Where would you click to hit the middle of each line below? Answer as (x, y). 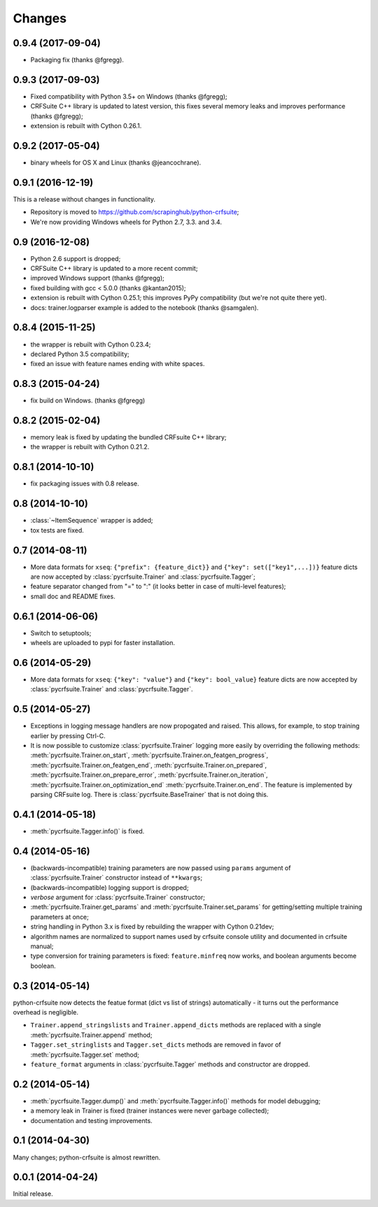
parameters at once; (59, 917)
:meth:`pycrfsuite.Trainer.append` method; (91, 1035)
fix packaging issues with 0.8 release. (85, 483)
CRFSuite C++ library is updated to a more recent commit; (114, 269)
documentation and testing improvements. (92, 1120)
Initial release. (33, 1194)
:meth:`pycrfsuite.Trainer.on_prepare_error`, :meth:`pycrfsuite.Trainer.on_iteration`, (149, 775)
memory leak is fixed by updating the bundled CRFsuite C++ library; (128, 437)
